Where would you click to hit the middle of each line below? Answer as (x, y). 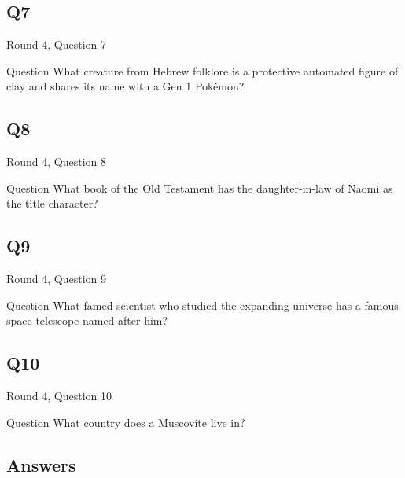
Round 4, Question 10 (59, 396)
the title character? (52, 203)
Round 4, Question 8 (57, 162)
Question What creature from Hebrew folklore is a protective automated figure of (202, 70)
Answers (41, 464)
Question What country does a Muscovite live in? (126, 422)
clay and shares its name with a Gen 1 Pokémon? (125, 86)
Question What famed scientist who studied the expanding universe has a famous (202, 305)
